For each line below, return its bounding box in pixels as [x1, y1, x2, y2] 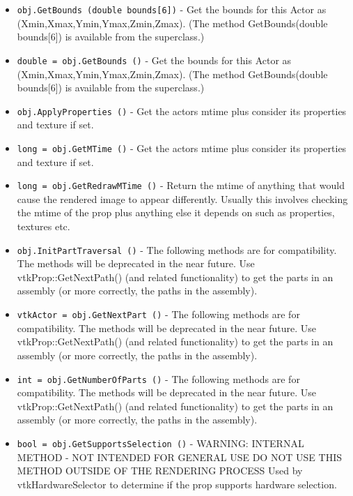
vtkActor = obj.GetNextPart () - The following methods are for [17, 307, 300, 322]
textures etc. [17, 219, 70, 234]
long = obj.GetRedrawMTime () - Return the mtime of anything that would [17, 178, 345, 193]
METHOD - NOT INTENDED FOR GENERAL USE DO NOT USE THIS [17, 449, 342, 464]
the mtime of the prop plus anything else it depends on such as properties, [17, 205, 335, 220]
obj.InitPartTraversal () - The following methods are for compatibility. [17, 242, 337, 257]
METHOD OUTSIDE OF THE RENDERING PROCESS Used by [17, 463, 303, 478]
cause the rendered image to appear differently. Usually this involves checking [17, 191, 348, 206]
